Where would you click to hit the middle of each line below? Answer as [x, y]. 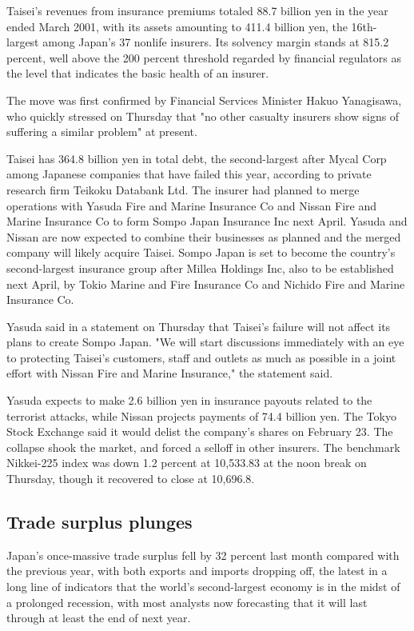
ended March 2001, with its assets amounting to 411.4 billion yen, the [177, 26]
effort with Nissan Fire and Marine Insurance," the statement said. [170, 373]
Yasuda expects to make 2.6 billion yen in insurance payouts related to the [189, 400]
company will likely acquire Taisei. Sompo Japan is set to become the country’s [201, 252]
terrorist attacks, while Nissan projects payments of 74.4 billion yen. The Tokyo [201, 415]
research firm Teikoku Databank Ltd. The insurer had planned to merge [183, 189]
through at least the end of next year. [99, 618]
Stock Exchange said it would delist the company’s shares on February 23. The [200, 431]
